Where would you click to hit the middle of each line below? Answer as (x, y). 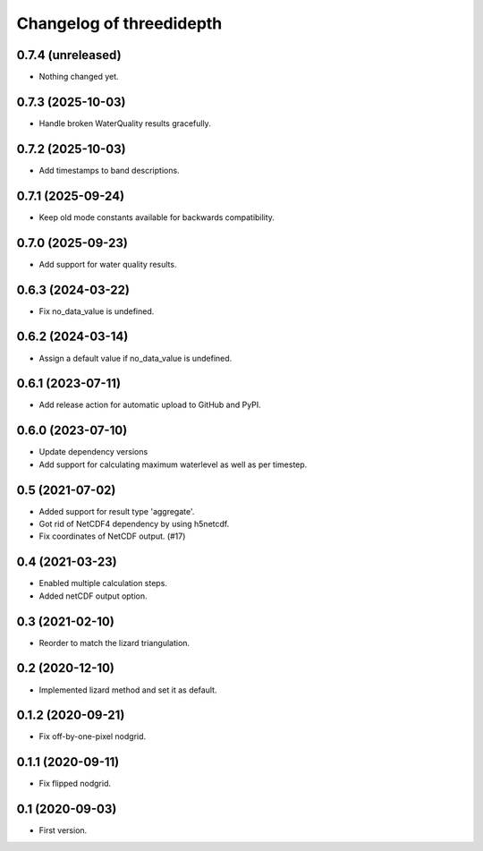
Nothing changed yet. (79, 77)
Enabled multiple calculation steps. (103, 583)
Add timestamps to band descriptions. (109, 170)
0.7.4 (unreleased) (69, 55)
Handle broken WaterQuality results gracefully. (125, 123)
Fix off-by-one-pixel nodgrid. (93, 736)
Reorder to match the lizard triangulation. (114, 643)
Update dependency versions (93, 452)
